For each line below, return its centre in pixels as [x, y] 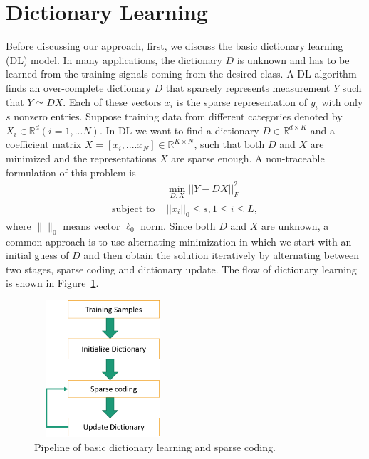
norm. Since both [178, 225]
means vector [92, 225]
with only [342, 101]
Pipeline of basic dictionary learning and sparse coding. [155, 447]
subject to [133, 210]
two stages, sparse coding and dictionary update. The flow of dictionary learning [181, 269]
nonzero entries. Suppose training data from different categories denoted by [178, 116]
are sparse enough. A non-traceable [248, 158]
